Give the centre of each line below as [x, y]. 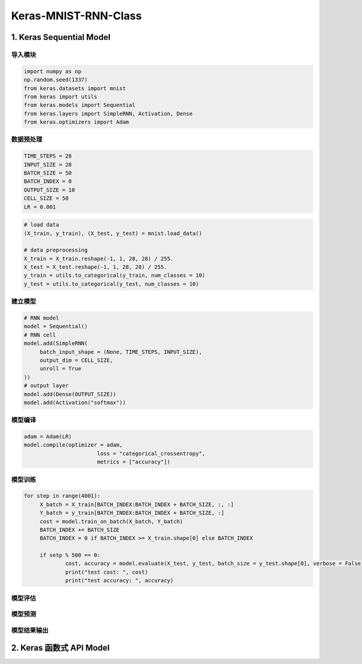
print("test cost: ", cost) [107, 572]
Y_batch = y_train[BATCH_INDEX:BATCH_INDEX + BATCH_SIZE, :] [132, 513]
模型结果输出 [30, 630]
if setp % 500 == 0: [70, 555]
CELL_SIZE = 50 [46, 198]
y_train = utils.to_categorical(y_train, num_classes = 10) [115, 276]
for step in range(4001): [62, 496]
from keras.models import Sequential [80, 105]
